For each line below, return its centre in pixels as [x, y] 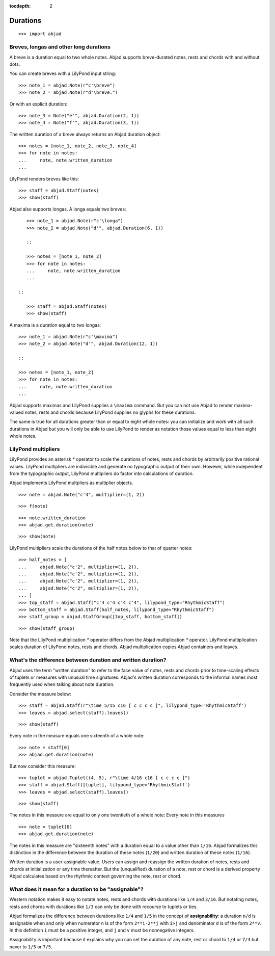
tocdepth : [20, 6]
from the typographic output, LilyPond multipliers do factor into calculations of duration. [102, 473]
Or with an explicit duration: [38, 104]
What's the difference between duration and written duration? [88, 660]
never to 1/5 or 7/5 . [31, 947]
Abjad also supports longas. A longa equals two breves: [68, 209]
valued [17, 412]
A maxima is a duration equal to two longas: [55, 325]
